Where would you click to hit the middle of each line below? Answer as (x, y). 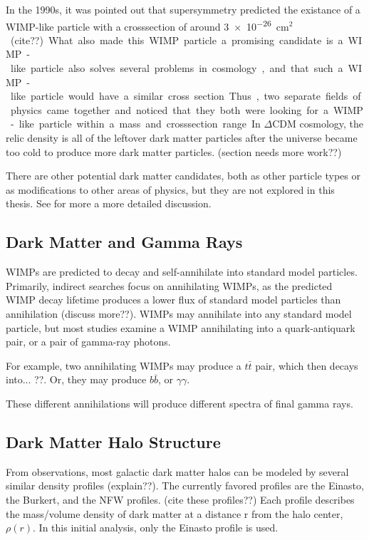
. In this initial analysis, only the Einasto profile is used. (156, 528)
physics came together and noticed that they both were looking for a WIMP (187, 109)
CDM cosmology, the (318, 124)
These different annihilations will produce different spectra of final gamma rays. (180, 403)
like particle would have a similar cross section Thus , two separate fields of (186, 96)
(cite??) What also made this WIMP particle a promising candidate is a (177, 40)
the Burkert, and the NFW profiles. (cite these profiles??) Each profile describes (180, 499)
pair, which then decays (307, 365)
